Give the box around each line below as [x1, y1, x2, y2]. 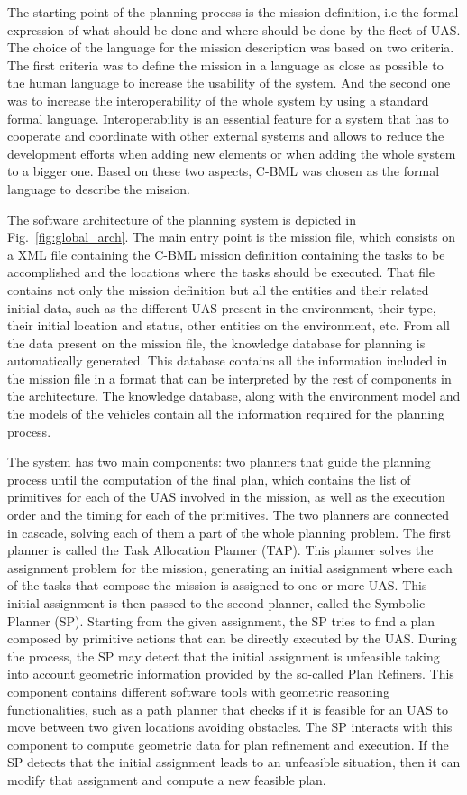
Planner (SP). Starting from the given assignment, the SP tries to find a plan [7, 611, 435, 630]
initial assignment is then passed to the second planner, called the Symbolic [7, 594, 426, 612]
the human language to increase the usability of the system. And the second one [7, 73, 451, 92]
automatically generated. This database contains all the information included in [7, 351, 448, 370]
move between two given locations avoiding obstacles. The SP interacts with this [7, 717, 453, 736]
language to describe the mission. [7, 179, 190, 198]
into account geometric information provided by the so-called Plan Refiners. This [7, 664, 454, 683]
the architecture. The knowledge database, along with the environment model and [7, 386, 461, 405]
